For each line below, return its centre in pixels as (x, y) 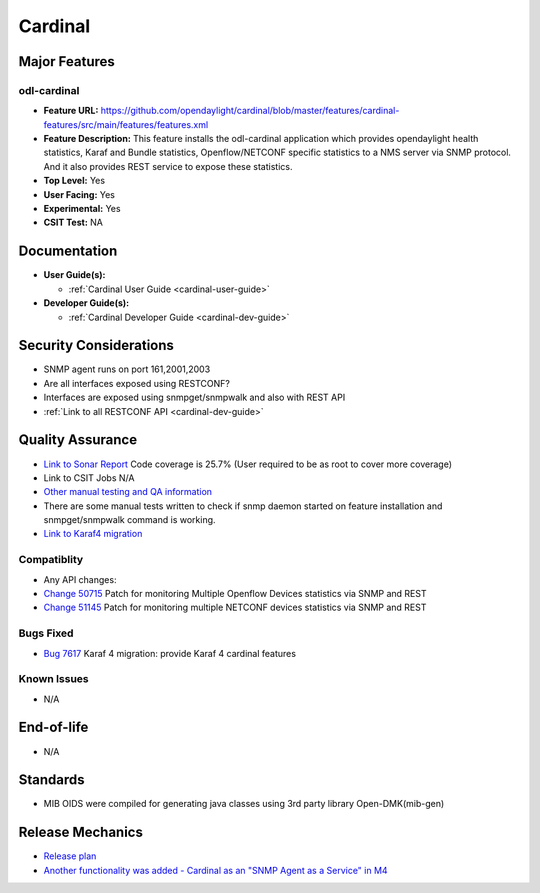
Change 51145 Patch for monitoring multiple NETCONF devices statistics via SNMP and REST (235, 607)
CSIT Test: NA (73, 222)
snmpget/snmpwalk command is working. (129, 520)
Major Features (66, 61)
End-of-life (53, 727)
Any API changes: (80, 579)
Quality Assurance (78, 440)
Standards (51, 780)
